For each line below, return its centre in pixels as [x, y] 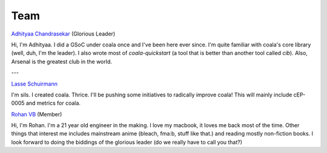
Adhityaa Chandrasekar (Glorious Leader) [63, 34]
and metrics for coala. [53, 103]
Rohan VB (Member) [37, 114]
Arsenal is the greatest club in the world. [61, 61]
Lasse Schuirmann [34, 84]
